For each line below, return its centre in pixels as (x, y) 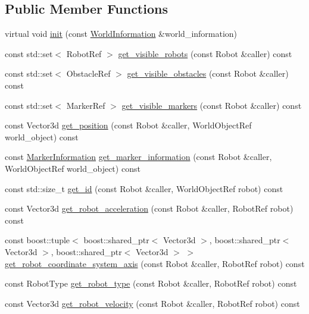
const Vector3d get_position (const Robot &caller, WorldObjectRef (128, 125)
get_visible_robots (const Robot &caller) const (205, 53)
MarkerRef (86, 105)
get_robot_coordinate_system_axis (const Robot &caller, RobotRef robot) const (155, 263)
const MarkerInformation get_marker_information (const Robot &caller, (138, 157)
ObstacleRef (88, 73)
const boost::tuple (38, 240)
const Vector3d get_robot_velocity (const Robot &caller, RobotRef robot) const (152, 303)
